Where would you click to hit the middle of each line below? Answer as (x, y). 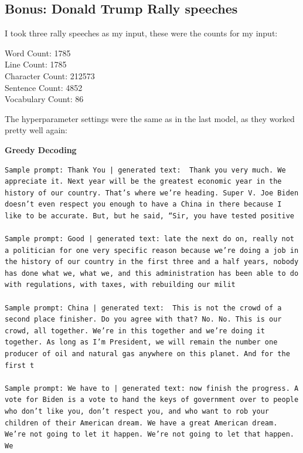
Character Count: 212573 (50, 75)
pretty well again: (36, 130)
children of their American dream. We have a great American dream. (141, 423)
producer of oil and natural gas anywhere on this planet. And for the (147, 354)
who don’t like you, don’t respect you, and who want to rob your (137, 412)
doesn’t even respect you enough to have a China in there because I (143, 204)
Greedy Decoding (41, 149)
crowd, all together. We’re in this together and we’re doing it (135, 331)
